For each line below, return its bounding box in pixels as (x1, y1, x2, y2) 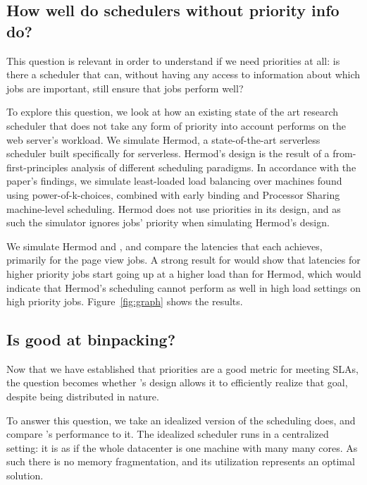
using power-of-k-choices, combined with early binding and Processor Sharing (6, 187, 340, 202)
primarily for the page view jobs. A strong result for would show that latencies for (6, 252, 361, 267)
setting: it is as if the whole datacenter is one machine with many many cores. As (6, 440, 358, 455)
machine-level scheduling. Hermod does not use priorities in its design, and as (6, 201, 341, 216)
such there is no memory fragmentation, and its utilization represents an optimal (6, 454, 355, 469)
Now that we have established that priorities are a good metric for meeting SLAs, (6, 361, 359, 376)
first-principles (6, 159, 68, 174)
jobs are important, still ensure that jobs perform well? (6, 80, 244, 95)
